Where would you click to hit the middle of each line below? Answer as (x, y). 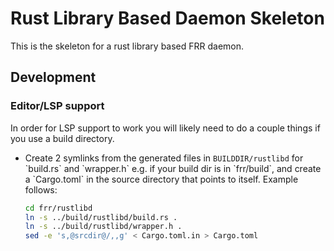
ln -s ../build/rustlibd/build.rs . (101, 217)
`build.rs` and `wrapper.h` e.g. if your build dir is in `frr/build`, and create (173, 168)
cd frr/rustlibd (58, 208)
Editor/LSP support (57, 106)
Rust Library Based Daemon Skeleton (167, 18)
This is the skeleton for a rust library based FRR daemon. (127, 46)
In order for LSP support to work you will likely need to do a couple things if (165, 128)
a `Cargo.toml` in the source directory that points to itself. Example (161, 179)
